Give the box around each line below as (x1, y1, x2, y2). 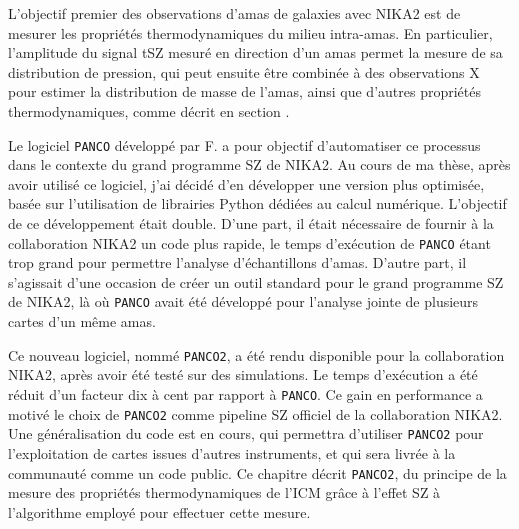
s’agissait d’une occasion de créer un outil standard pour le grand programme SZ (8, 271, 504, 292)
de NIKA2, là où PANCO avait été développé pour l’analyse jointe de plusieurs (8, 291, 479, 312)
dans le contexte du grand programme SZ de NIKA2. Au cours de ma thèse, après (8, 154, 511, 175)
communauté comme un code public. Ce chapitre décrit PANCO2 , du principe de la (8, 462, 507, 483)
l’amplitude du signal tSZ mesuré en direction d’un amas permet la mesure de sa (8, 42, 503, 63)
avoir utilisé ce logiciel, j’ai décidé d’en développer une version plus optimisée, (8, 173, 485, 194)
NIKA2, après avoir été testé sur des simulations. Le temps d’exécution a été (8, 364, 478, 385)
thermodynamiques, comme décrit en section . (8, 100, 290, 121)
